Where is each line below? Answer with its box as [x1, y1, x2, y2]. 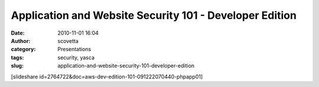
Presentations [57, 46, 92, 53]
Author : [11, 37, 31, 44]
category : [11, 46, 36, 53]
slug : [11, 62, 24, 69]
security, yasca [57, 53, 95, 61]
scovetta [57, 37, 79, 44]
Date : [11, 29, 25, 36]
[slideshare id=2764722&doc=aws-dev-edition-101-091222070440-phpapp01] [11, 73, 203, 80]
